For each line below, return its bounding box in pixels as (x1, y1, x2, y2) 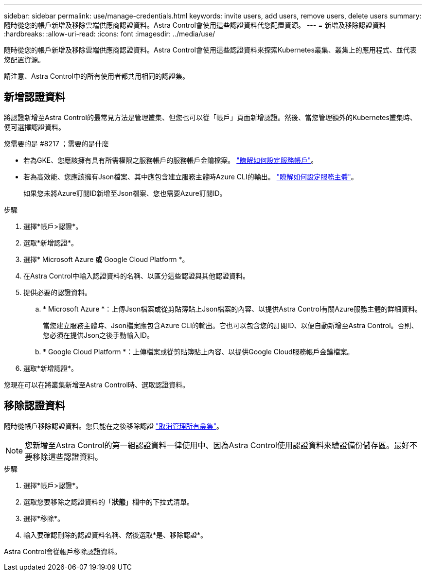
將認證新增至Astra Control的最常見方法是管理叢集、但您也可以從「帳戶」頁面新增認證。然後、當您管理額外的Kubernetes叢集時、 (4, 113, 417, 122)
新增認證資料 (4, 91, 65, 104)
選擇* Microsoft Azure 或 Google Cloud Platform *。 (23, 255, 189, 263)
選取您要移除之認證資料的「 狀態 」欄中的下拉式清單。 (23, 497, 194, 506)
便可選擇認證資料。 (4, 122, 65, 131)
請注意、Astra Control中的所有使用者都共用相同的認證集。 (4, 72, 189, 80)
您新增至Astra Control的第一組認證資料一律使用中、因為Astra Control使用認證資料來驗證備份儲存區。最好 (25, 440, 409, 450)
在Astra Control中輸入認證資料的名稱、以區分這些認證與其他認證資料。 (23, 271, 249, 280)
